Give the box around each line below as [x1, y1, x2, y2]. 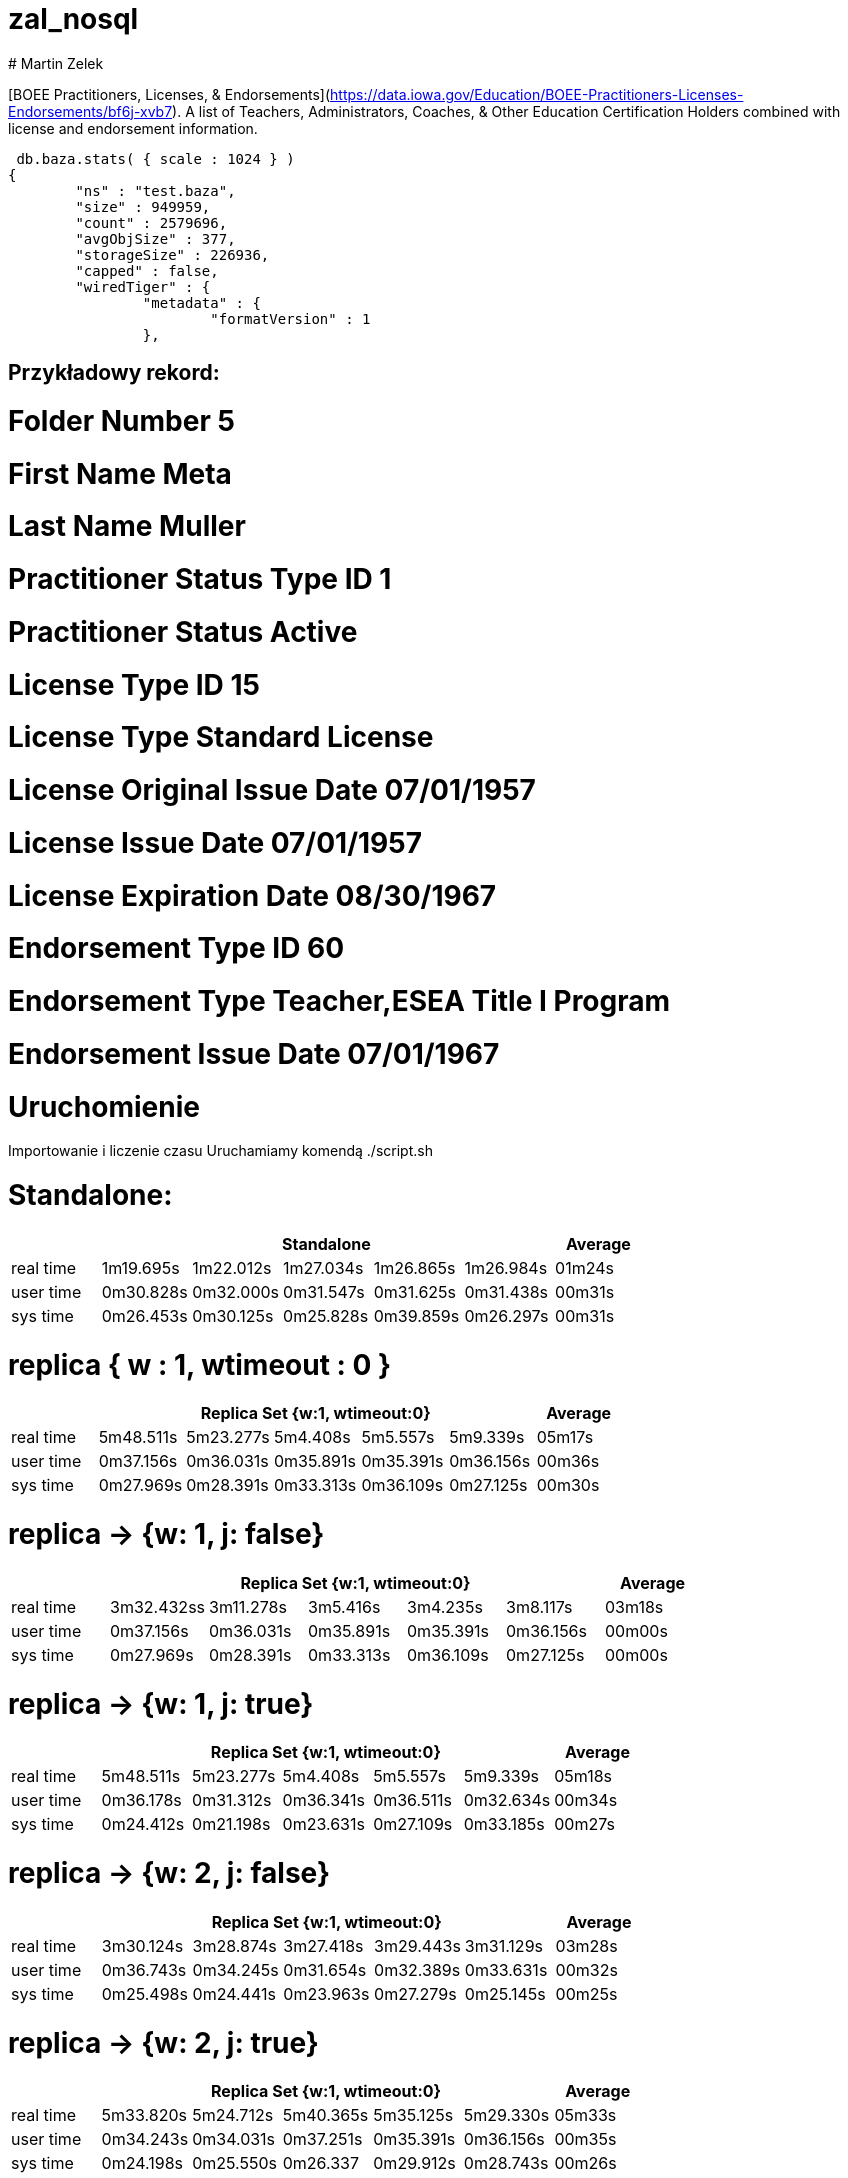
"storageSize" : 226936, [75, 246, 270, 263]
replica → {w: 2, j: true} [8, 2025, 319, 2060]
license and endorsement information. [8, 119, 258, 137]
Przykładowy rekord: [8, 360, 220, 386]
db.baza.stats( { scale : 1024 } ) [16, 150, 295, 167]
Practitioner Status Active [8, 614, 358, 649]
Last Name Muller [8, 509, 246, 544]
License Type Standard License [8, 720, 434, 755]
